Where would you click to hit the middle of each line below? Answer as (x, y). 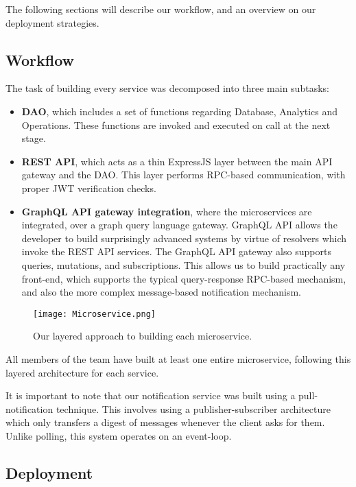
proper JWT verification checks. (89, 188)
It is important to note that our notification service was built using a (151, 395)
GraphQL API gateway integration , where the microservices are (167, 211)
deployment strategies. (52, 22)
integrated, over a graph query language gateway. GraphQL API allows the (179, 225)
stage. (34, 138)
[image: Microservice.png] (94, 314)
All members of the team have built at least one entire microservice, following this (178, 358)
